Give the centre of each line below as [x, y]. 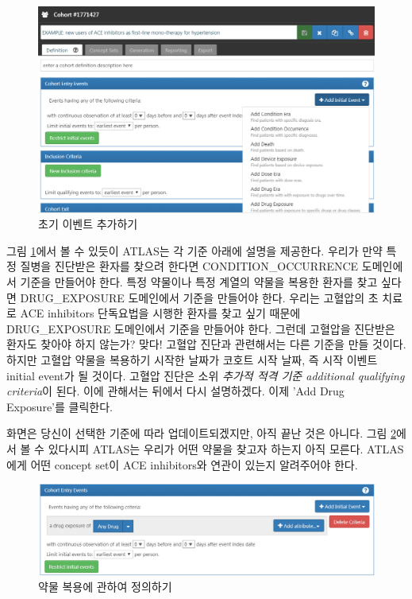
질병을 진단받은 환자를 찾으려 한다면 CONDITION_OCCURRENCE [189, 266]
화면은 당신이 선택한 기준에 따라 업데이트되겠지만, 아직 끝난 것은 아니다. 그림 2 [202, 433]
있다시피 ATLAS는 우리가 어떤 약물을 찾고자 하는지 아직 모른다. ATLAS [226, 448]
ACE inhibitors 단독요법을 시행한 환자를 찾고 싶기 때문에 [160, 313]
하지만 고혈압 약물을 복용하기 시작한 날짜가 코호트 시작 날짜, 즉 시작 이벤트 [192, 359]
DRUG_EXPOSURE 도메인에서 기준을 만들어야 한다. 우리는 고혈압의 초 [199, 297]
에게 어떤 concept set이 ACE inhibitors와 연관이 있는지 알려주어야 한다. [182, 464]
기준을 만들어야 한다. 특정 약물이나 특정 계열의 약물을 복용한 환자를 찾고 [199, 281]
